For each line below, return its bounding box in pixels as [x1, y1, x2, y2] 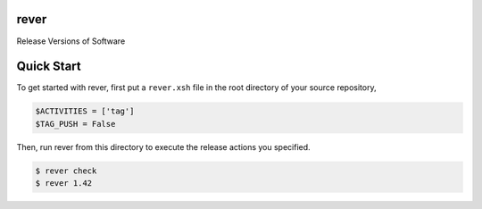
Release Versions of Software [16, 36, 126, 46]
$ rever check [35, 165, 97, 176]
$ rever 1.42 [35, 179, 93, 188]
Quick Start [16, 59, 81, 74]
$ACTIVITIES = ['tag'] [35, 106, 135, 116]
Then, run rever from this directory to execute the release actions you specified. [16, 141, 312, 152]
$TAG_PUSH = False [35, 119, 116, 129]
